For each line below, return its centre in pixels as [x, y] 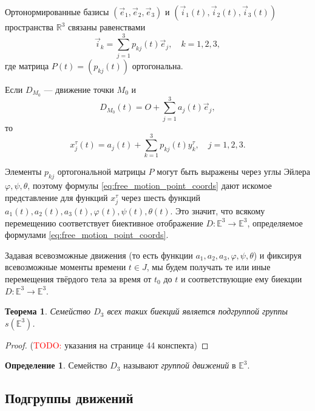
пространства [29, 27]
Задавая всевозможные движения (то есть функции [99, 255]
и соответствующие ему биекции [241, 278]
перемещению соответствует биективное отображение [104, 222]
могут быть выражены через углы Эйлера [233, 172]
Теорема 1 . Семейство [48, 311]
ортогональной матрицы [101, 172]
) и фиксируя [277, 255]
